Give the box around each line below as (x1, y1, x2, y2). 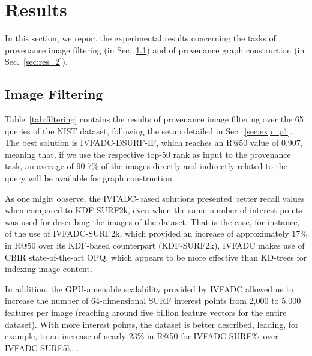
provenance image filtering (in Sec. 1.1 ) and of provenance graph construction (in (5, 43, 305, 56)
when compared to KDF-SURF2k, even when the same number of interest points (5, 204, 302, 216)
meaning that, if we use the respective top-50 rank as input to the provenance (5, 148, 291, 160)
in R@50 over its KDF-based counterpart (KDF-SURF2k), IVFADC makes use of (5, 239, 305, 252)
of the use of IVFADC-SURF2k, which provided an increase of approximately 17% (5, 227, 307, 240)
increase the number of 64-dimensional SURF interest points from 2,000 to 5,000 (5, 294, 301, 307)
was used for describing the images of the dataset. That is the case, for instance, (5, 215, 300, 228)
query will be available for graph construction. (5, 172, 175, 184)
